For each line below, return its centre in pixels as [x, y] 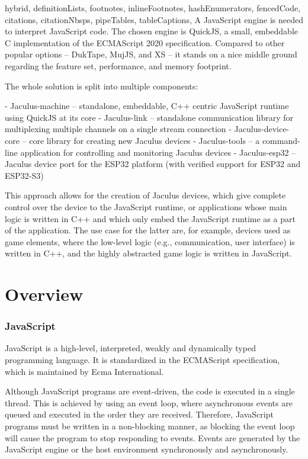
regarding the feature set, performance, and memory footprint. [118, 65]
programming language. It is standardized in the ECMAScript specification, [142, 360]
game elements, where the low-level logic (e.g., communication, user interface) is [150, 241]
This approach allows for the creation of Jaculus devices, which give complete [145, 195]
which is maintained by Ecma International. [84, 371]
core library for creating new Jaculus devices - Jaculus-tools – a [145, 140]
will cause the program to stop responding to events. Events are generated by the [153, 437]
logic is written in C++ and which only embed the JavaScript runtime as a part [150, 218]
